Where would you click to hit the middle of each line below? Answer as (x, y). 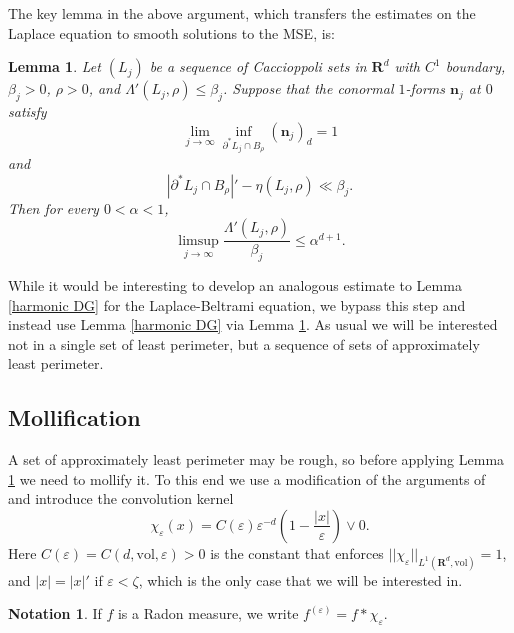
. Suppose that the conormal (308, 88)
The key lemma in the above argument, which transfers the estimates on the (242, 13)
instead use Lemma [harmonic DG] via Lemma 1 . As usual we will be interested (253, 324)
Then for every (53, 207)
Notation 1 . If (55, 613)
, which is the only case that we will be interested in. (300, 579)
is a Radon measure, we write (208, 613)
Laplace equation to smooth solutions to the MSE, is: (171, 32)
